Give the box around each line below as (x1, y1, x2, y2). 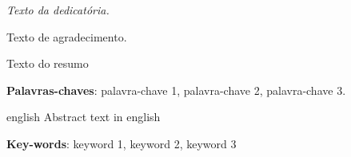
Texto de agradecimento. (6, 28, 127, 45)
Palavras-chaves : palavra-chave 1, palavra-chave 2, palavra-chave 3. (6, 81, 346, 98)
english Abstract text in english (6, 108, 161, 125)
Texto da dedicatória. (6, 2, 110, 18)
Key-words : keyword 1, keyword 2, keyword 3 (6, 135, 237, 151)
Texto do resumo (6, 55, 89, 72)
